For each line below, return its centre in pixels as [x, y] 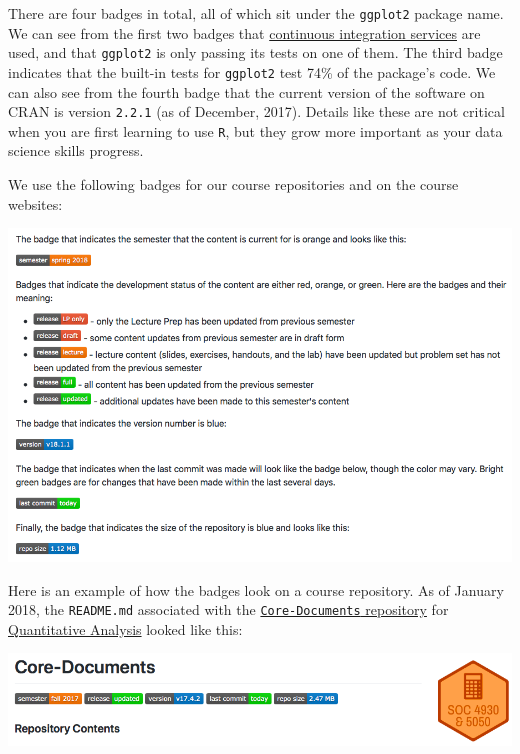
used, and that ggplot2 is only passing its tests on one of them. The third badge [255, 52]
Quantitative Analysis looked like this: [125, 628]
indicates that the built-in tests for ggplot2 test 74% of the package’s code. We [252, 71]
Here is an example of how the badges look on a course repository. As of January [256, 589]
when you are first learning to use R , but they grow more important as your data [255, 130]
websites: [35, 203]
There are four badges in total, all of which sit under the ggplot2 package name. [256, 13]
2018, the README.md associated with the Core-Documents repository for [228, 609]
